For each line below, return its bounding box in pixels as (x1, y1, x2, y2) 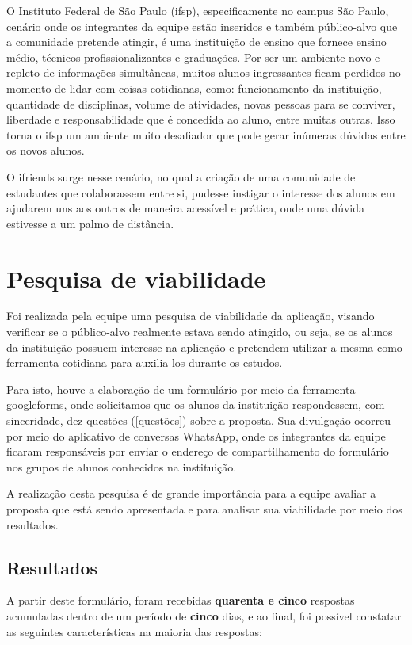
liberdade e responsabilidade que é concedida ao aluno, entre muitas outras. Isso (6, 111, 395, 128)
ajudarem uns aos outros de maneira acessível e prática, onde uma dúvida (6, 200, 365, 216)
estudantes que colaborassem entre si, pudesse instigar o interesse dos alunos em (6, 184, 395, 200)
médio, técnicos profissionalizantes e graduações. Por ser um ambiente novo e (6, 48, 380, 65)
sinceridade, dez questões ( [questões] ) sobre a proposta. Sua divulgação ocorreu (6, 412, 391, 428)
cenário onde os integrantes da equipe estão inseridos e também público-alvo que (6, 17, 398, 34)
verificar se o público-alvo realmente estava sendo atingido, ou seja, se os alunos (6, 323, 393, 340)
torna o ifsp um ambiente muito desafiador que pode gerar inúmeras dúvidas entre (6, 126, 406, 143)
